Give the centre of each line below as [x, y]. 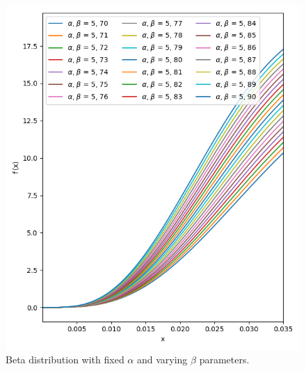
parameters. [224, 360]
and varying [162, 360]
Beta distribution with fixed [65, 360]
